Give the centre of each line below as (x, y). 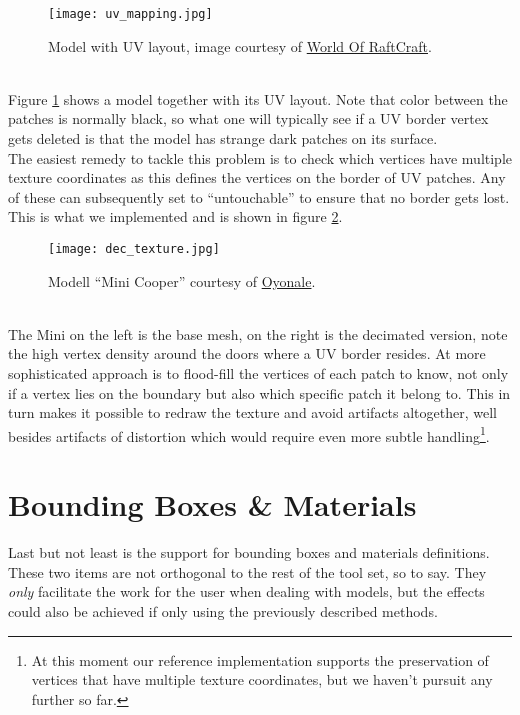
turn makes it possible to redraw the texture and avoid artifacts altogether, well (252, 412)
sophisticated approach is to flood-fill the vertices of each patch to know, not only (258, 373)
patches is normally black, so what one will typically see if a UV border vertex (248, 118)
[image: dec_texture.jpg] (134, 249)
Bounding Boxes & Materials (212, 504)
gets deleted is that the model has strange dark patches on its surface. (223, 138)
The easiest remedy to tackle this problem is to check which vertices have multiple (260, 157)
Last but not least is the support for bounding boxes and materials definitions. (249, 552)
